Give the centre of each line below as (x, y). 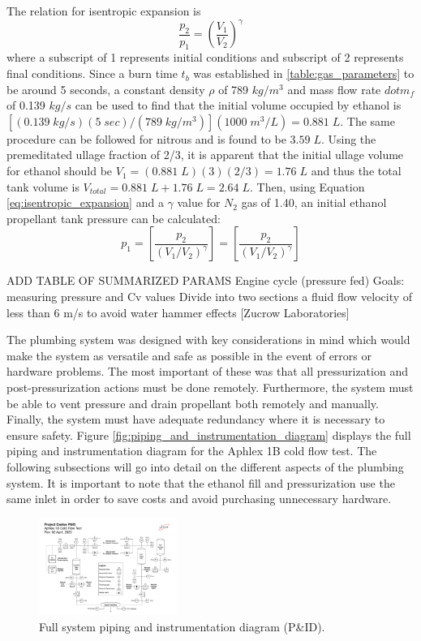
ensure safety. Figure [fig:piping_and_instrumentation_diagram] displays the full (209, 435)
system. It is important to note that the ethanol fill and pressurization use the (201, 482)
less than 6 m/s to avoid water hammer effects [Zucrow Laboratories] (178, 312)
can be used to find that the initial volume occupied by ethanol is (238, 105)
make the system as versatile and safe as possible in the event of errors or (189, 355)
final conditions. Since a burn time (92, 73)
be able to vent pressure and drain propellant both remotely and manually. (193, 403)
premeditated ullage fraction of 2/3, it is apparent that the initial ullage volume (205, 155)
